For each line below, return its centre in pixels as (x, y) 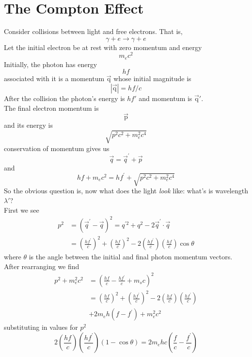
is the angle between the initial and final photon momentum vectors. (131, 257)
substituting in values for (41, 327)
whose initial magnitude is (152, 78)
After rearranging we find (42, 266)
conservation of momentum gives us (57, 148)
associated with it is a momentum (54, 78)
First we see (22, 210)
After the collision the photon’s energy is (64, 98)
